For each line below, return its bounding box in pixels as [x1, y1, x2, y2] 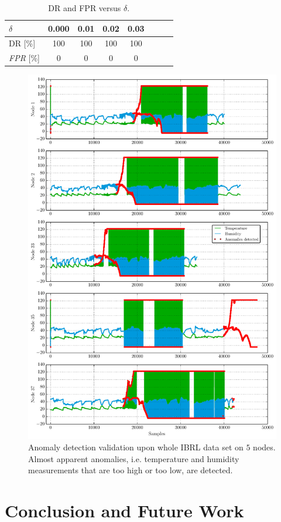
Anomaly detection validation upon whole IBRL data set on [28, 441, 244, 453]
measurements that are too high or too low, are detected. [28, 464, 233, 476]
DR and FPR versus [48, 2, 121, 14]
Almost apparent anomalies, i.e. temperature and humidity [28, 452, 239, 464]
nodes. [253, 441, 276, 453]
